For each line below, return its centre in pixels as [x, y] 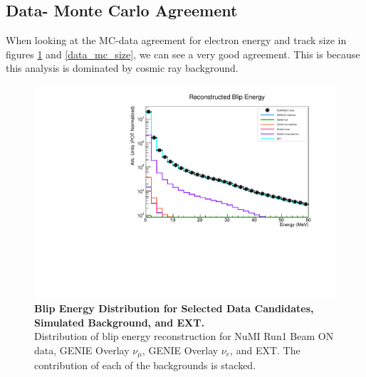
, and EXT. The [265, 350]
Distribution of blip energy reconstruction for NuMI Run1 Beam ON [184, 336]
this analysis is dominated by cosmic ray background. [122, 68]
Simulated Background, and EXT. [119, 322]
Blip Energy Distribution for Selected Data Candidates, [174, 308]
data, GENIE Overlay [82, 350]
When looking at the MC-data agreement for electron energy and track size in [176, 40]
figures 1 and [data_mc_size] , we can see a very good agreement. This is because [183, 54]
